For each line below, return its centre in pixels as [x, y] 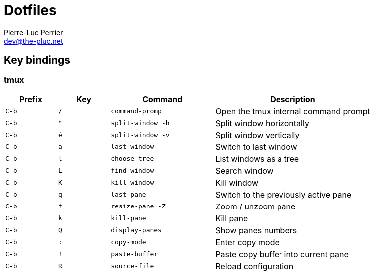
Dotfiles [30, 10]
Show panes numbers [256, 230]
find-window [133, 171]
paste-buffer [135, 254]
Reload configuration [255, 266]
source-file [133, 266]
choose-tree [133, 159]
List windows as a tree [257, 159]
